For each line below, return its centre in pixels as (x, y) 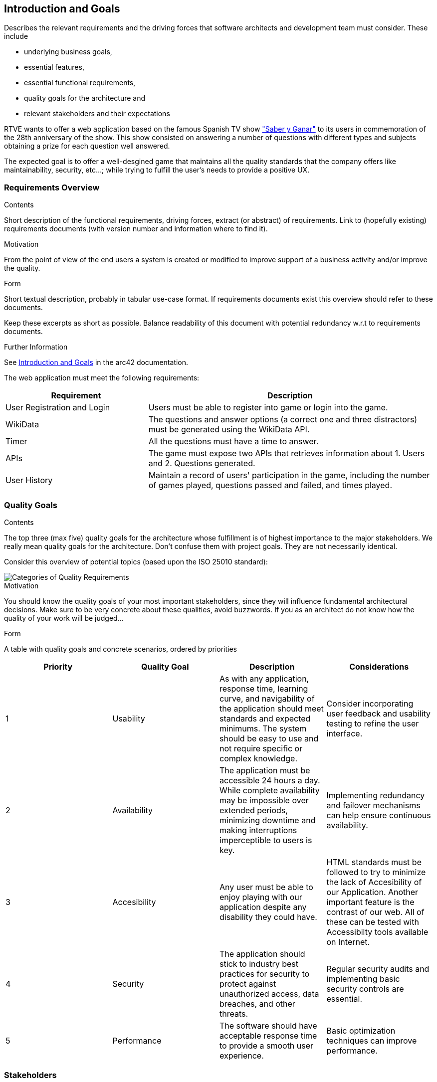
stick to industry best (259, 964)
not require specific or (261, 748)
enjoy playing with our (261, 897)
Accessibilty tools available (377, 932)
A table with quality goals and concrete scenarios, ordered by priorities (121, 649)
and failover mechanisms (373, 805)
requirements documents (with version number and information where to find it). (136, 229)
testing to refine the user (373, 723)
